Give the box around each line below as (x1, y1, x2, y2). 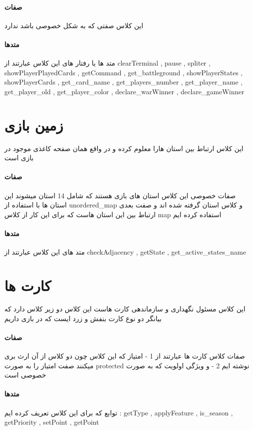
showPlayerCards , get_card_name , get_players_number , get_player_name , (4, 77, 243, 87)
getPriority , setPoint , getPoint (4, 417, 99, 427)
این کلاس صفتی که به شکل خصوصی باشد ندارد (4, 20, 144, 30)
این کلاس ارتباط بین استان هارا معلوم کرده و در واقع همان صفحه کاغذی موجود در (4, 143, 244, 153)
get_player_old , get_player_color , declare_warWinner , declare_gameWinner (4, 86, 245, 96)
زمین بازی (4, 115, 63, 135)
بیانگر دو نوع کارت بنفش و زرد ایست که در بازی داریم (4, 313, 162, 323)
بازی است (4, 153, 34, 163)
